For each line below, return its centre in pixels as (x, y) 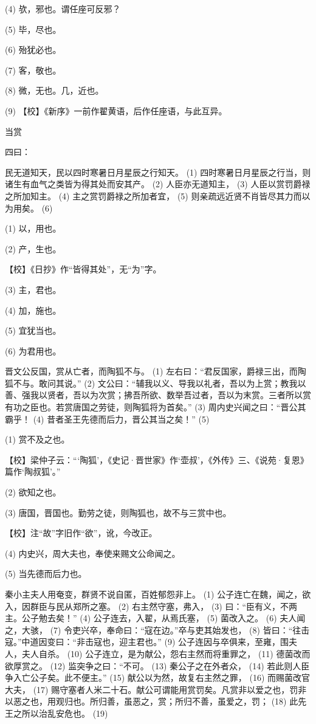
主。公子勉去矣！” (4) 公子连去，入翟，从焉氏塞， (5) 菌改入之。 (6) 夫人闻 (155, 618)
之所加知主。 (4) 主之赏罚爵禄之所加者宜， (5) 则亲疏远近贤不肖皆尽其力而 (153, 195)
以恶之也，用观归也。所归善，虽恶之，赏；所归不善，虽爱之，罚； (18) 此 (152, 701)
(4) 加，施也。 (33, 310)
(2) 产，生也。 (33, 248)
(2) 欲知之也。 (33, 492)
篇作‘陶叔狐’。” (33, 471)
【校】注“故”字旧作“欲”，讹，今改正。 (81, 533)
